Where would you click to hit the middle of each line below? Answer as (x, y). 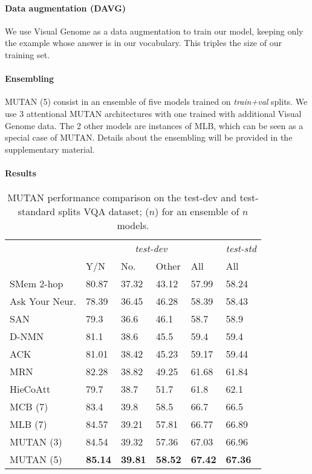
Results (21, 172)
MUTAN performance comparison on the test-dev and (122, 198)
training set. (28, 54)
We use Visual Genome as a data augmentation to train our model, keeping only (154, 31)
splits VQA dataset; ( (104, 212)
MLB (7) (28, 424)
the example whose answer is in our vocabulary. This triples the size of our (143, 43)
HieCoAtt (30, 389)
